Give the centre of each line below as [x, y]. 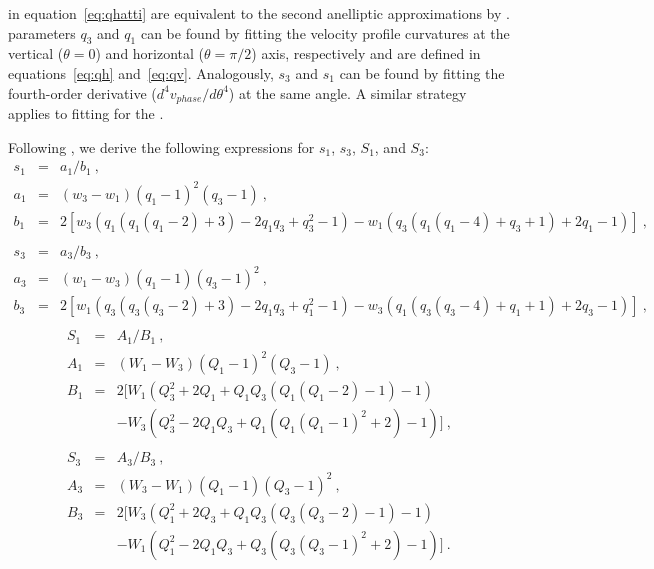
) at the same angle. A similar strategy [347, 92]
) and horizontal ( [150, 53]
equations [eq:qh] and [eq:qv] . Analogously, [141, 72]
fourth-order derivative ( [82, 92]
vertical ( [36, 53]
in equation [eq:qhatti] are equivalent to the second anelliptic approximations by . [259, 13]
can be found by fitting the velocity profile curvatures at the [325, 32]
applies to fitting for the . [86, 113]
